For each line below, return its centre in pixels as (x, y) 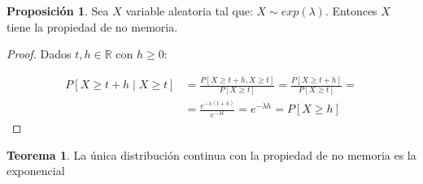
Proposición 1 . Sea (58, 11)
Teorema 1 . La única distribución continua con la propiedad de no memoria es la (211, 154)
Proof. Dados (39, 54)
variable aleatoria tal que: (189, 11)
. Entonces (351, 11)
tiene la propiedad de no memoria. (92, 26)
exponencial (36, 171)
